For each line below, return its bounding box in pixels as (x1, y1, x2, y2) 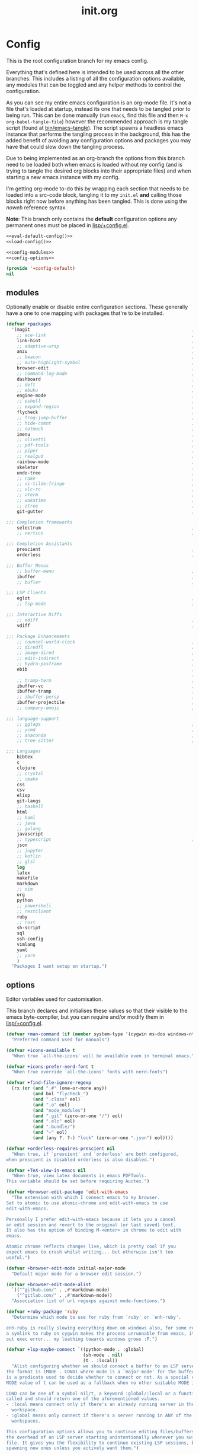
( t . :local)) (82, 1358, 118, 1364)
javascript (17, 831, 44, 837)
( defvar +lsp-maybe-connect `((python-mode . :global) (6, 1347, 145, 1353)
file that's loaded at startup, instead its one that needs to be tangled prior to (6, 105, 191, 112)
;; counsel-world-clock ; (17, 639, 195, 645)
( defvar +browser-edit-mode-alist (6, 1281, 92, 1287)
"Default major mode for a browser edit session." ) (11, 1271, 142, 1277)
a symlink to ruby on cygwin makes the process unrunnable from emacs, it (6, 1330, 195, 1337)
